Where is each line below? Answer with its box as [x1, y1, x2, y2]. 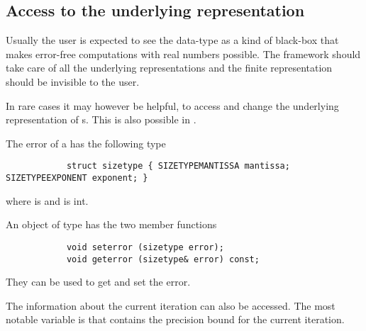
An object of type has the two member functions [6, 217, 217, 232]
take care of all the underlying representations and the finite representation [6, 60, 333, 75]
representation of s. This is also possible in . [6, 112, 196, 127]
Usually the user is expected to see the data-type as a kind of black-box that [6, 33, 339, 47]
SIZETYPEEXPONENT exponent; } [6, 173, 148, 184]
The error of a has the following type [6, 135, 166, 150]
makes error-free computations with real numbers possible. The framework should [6, 46, 361, 61]
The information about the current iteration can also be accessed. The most [6, 298, 335, 313]
